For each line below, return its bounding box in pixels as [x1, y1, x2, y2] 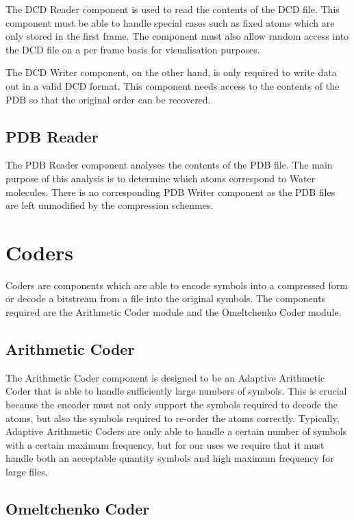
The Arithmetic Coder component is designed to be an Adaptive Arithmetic [5, 370, 325, 384]
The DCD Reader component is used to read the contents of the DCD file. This [5, 2, 340, 16]
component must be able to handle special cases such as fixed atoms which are [5, 15, 335, 29]
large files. [5, 465, 48, 478]
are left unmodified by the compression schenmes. [5, 198, 214, 212]
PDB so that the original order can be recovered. [5, 92, 211, 106]
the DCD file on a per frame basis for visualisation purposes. [5, 42, 260, 56]
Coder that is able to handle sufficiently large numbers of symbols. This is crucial [5, 384, 347, 398]
